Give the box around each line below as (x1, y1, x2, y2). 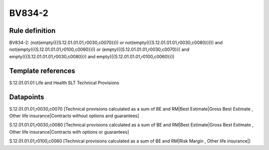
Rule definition (9, 26, 56, 35)
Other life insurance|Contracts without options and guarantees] (9, 113, 139, 119)
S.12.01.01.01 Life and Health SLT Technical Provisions (9, 80, 120, 86)
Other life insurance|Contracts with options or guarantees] (9, 129, 130, 135)
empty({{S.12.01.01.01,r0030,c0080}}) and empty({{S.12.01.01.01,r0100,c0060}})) (9, 53, 175, 59)
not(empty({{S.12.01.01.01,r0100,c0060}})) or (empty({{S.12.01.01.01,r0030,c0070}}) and (9, 46, 189, 52)
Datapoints (9, 93, 44, 101)
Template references (9, 66, 76, 75)
